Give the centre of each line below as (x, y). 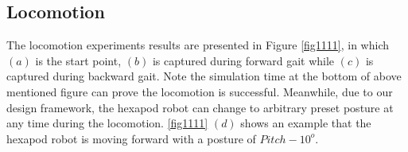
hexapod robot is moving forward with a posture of (131, 138)
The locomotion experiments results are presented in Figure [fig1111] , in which (198, 45)
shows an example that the (306, 123)
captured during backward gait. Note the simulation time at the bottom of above (204, 76)
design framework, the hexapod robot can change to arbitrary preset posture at (200, 107)
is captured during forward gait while (243, 60)
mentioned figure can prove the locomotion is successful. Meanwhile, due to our (200, 91)
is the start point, (78, 60)
